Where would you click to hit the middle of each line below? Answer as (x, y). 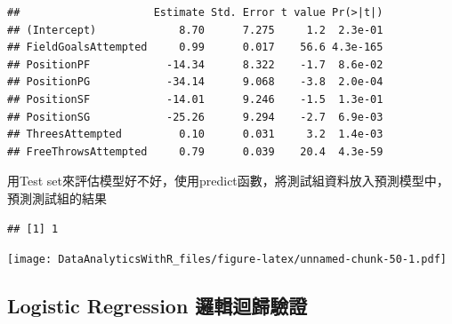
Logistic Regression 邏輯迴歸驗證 (157, 306)
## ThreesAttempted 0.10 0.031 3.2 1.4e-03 (195, 134)
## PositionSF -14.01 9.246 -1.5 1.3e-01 (195, 99)
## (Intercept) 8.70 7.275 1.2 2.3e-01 (195, 30)
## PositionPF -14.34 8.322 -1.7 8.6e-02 (195, 64)
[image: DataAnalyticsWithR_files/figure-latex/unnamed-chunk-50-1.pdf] (227, 260)
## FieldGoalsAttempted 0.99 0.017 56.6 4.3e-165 (195, 47)
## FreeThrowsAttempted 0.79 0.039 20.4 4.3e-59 (195, 151)
